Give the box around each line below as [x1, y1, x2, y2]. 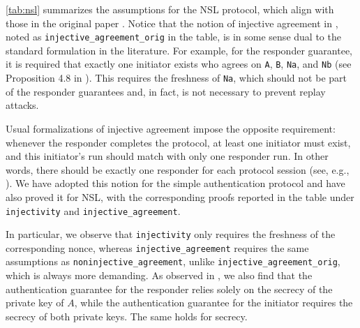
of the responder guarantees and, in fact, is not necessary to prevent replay [6, 84, 326, 98]
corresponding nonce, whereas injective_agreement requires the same [6, 240, 309, 255]
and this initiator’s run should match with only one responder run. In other [6, 149, 329, 163]
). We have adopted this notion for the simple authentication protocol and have [6, 176, 345, 191]
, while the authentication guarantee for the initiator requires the [74, 295, 353, 310]
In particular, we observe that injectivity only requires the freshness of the [6, 227, 336, 241]
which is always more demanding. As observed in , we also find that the [6, 268, 313, 283]
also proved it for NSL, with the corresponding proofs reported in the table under [6, 189, 354, 204]
